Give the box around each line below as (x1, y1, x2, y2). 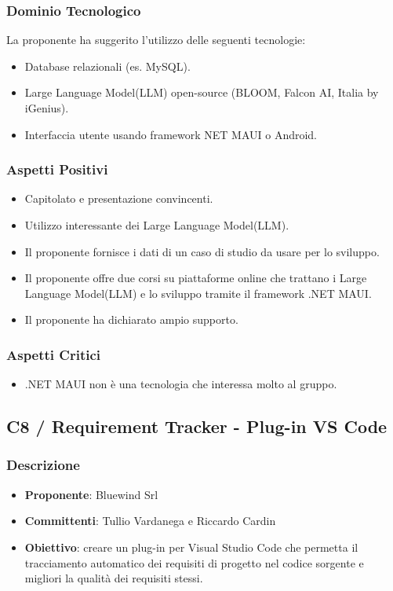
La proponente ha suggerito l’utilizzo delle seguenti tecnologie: (6, 31, 306, 48)
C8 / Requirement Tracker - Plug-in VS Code (6, 414, 388, 439)
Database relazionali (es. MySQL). (24, 57, 191, 74)
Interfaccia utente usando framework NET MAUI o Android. (24, 126, 318, 142)
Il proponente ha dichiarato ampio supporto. (24, 311, 238, 328)
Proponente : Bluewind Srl (24, 486, 158, 502)
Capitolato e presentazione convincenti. (24, 190, 213, 207)
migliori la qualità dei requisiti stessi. (24, 570, 203, 586)
